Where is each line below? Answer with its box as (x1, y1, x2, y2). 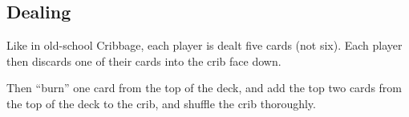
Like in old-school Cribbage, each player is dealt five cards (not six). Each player (6, 37, 403, 54)
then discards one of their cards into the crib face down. (6, 52, 281, 69)
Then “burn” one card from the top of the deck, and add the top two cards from (6, 79, 402, 96)
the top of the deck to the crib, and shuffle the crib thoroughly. (6, 95, 316, 111)
